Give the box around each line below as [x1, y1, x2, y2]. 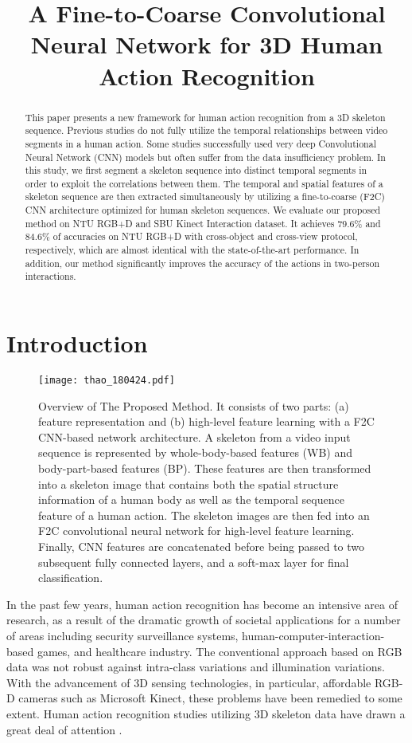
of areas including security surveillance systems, [6, 627, 239, 643]
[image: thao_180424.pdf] [38, 375, 175, 387]
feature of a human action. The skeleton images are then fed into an [38, 506, 370, 523]
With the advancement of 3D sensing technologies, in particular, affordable [6, 674, 371, 690]
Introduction [6, 327, 148, 360]
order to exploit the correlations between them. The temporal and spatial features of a [25, 176, 383, 190]
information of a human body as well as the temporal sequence [38, 491, 344, 508]
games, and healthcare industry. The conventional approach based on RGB [37, 643, 402, 659]
